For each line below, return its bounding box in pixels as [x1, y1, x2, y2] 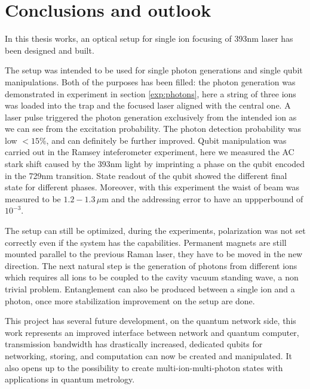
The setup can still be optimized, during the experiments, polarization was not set [5, 224, 306, 237]
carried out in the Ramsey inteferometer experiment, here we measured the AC [5, 146, 294, 158]
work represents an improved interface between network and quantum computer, [5, 326, 299, 338]
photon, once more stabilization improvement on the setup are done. [5, 294, 255, 307]
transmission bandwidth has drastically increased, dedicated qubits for [5, 338, 263, 350]
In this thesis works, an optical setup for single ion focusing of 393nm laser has [5, 32, 293, 45]
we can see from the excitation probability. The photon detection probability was [5, 122, 302, 135]
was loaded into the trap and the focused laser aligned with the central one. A [5, 99, 291, 112]
